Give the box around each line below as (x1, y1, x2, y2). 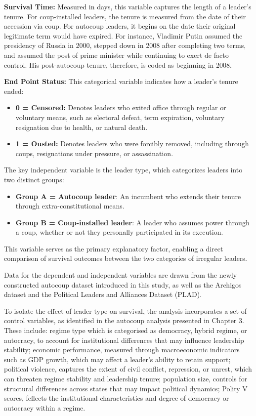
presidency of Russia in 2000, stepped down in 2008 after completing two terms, (4, 40, 246, 50)
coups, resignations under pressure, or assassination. (15, 148, 173, 158)
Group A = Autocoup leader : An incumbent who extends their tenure (15, 191, 241, 201)
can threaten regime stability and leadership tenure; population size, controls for (4, 374, 248, 383)
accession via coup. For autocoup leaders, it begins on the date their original (4, 21, 236, 31)
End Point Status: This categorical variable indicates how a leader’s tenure (4, 76, 238, 86)
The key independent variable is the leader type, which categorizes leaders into (4, 165, 243, 175)
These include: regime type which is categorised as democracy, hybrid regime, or (4, 325, 247, 335)
